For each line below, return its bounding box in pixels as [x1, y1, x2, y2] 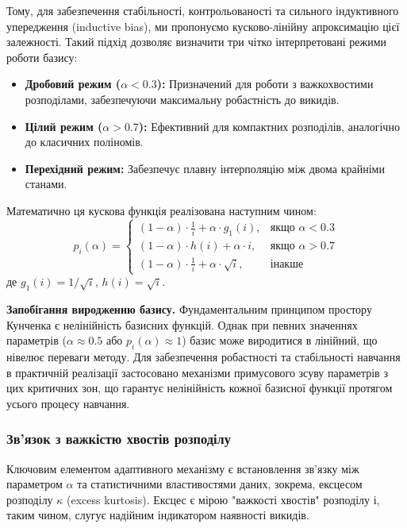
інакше [270, 258, 304, 270]
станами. [25, 175, 67, 192]
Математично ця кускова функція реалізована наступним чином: [6, 202, 317, 218]
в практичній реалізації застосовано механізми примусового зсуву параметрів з [6, 364, 388, 380]
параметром [6, 476, 63, 492]
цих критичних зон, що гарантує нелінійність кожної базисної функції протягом [6, 380, 393, 396]
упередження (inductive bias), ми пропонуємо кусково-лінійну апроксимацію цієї [6, 17, 400, 34]
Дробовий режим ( [25, 75, 121, 92]
